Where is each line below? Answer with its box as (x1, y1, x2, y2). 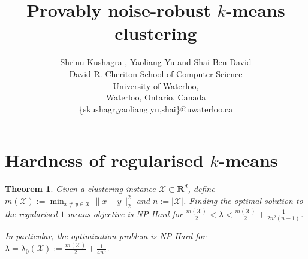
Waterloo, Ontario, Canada (105, 91, 206, 103)
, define (188, 182, 215, 195)
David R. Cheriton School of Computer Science (69, 67, 243, 80)
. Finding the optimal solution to (183, 194, 303, 206)
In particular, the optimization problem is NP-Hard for (5, 230, 206, 242)
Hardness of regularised (5, 148, 204, 172)
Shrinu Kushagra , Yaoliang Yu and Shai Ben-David (60, 56, 252, 68)
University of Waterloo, (113, 79, 199, 92)
